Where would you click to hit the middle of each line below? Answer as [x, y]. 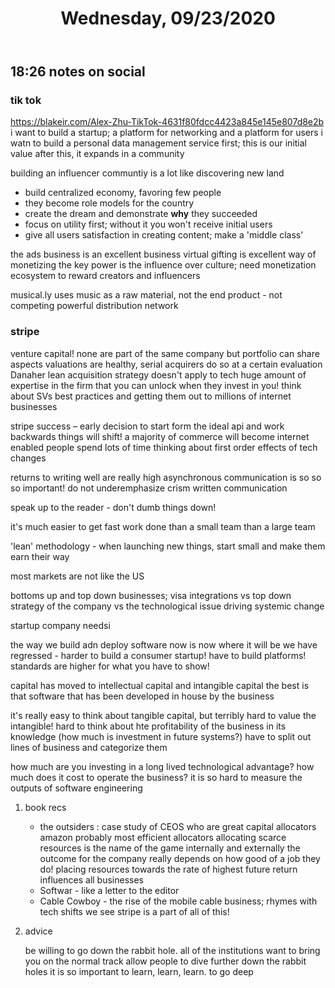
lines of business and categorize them [89, 747]
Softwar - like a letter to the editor [109, 890]
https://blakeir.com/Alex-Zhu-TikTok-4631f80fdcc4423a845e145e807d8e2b [167, 122]
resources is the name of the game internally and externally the [170, 848]
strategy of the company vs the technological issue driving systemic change [167, 606]
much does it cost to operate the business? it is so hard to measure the [156, 777]
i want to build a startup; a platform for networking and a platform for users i [166, 133]
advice [38, 931]
